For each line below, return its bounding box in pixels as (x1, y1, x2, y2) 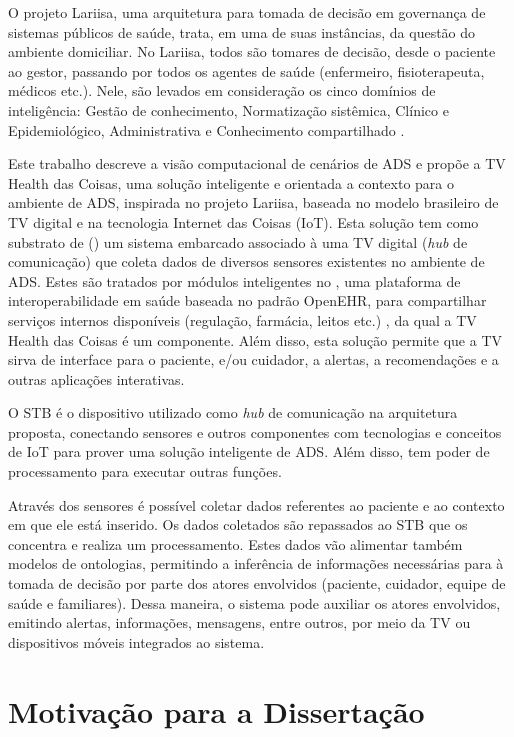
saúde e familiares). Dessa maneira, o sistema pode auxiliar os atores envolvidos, (8, 592, 501, 613)
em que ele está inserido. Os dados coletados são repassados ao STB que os (8, 514, 468, 535)
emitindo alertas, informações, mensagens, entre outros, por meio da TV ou (8, 612, 471, 633)
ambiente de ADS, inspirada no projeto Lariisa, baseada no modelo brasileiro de (8, 192, 499, 213)
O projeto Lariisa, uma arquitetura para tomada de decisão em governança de (8, 2, 486, 22)
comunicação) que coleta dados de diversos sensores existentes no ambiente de (8, 251, 485, 272)
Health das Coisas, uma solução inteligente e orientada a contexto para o (8, 172, 455, 193)
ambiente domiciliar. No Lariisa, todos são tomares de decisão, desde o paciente (8, 41, 496, 62)
